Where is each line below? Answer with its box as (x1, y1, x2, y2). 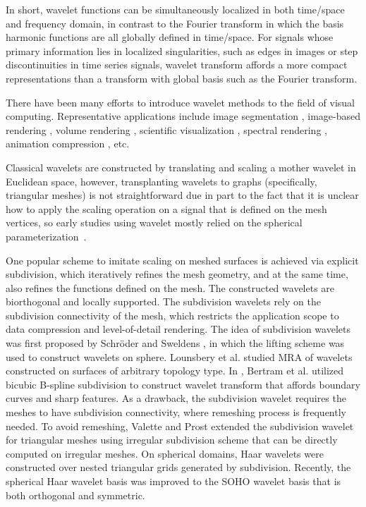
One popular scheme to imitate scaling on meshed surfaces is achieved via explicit (6, 252, 359, 267)
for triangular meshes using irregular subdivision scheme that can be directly (6, 432, 338, 447)
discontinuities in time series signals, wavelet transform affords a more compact (6, 57, 348, 72)
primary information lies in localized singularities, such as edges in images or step (6, 43, 358, 58)
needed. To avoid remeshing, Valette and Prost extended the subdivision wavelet (6, 418, 354, 433)
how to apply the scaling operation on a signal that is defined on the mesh (6, 201, 327, 216)
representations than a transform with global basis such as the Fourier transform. (6, 71, 358, 85)
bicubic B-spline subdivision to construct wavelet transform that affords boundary (6, 377, 360, 391)
